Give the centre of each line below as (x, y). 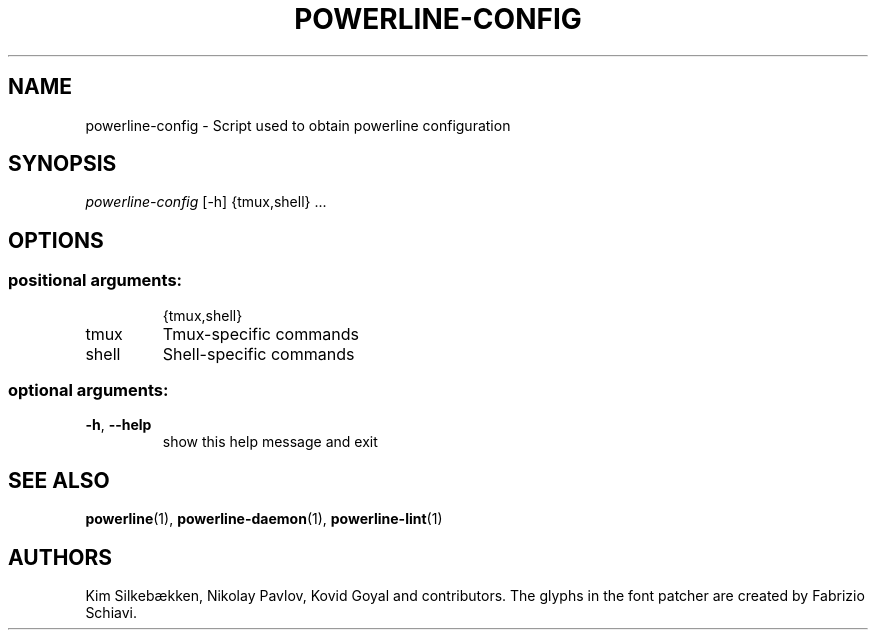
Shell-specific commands (258, 353)
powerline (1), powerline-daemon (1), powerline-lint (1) (264, 519)
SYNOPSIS (62, 164)
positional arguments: (95, 280)
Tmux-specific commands (260, 333)
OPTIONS (56, 240)
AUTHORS (60, 557)
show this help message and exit (270, 442)
